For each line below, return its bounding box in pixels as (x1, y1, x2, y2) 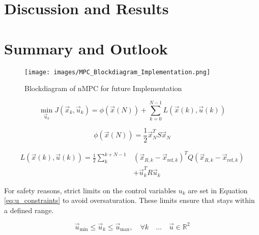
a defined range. (4, 204, 54, 215)
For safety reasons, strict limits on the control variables (4, 185, 177, 195)
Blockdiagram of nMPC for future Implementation (24, 83, 182, 94)
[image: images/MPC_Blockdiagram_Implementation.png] (24, 68, 211, 76)
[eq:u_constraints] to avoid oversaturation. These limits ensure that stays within (4, 195, 255, 205)
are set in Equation (188, 185, 248, 195)
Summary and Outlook (4, 38, 168, 58)
